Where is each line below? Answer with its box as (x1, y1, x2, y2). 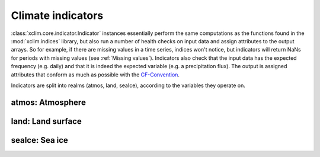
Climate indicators (11, 9, 104, 22)
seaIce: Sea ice (11, 135, 68, 145)
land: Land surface (11, 116, 82, 126)
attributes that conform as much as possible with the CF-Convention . (11, 71, 180, 78)
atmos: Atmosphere (11, 97, 86, 107)
